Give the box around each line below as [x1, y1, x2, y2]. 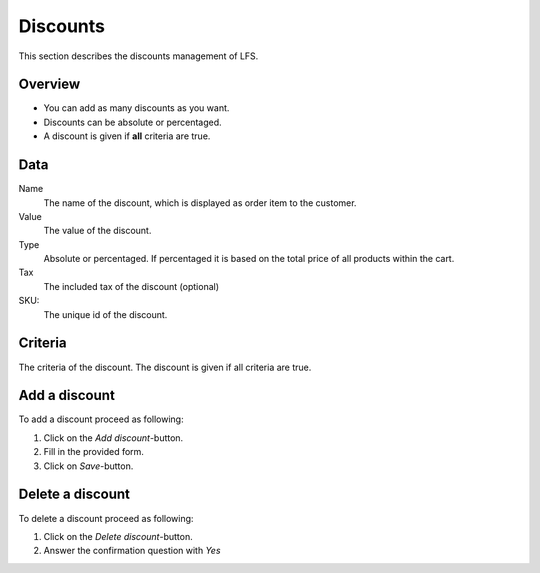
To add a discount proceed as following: [18, 413, 184, 425]
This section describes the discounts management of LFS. [18, 50, 259, 62]
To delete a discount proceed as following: [18, 512, 194, 524]
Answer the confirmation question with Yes [43, 545, 221, 557]
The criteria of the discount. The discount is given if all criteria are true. [18, 361, 312, 373]
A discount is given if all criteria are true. [43, 130, 211, 142]
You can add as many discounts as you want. [43, 102, 230, 114]
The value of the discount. [43, 225, 152, 237]
